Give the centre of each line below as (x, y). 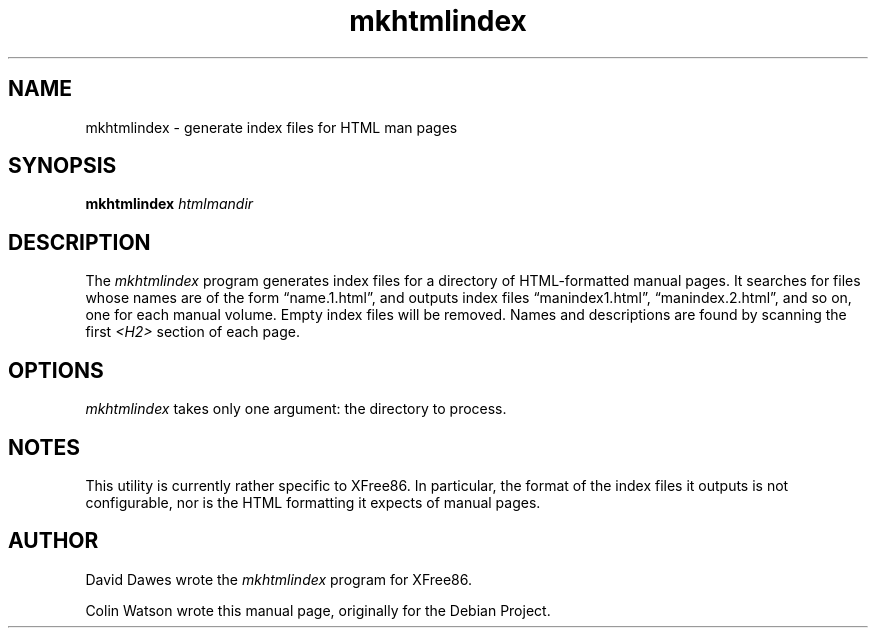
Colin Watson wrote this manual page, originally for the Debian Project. (318, 610)
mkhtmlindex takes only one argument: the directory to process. (296, 409)
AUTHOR (53, 541)
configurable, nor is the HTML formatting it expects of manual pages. (313, 502)
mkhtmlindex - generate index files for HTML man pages (271, 127)
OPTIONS (56, 370)
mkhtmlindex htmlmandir (169, 204)
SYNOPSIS (62, 166)
